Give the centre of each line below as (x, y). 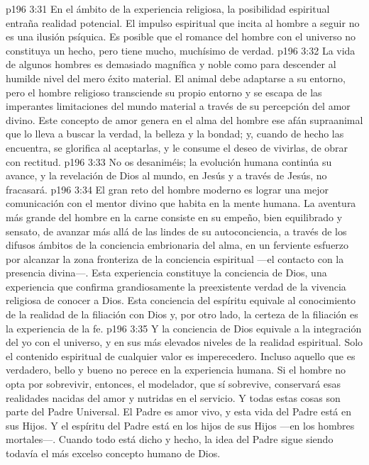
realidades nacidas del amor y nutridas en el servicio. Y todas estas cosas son (173, 397)
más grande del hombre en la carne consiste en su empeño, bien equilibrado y (174, 217)
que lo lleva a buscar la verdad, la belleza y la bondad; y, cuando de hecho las (175, 134)
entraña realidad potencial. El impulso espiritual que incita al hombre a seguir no (183, 22)
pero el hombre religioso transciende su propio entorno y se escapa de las (164, 92)
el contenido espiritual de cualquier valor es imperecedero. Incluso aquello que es (181, 355)
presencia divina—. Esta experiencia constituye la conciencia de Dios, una (166, 273)
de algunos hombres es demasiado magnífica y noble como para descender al (171, 64)
